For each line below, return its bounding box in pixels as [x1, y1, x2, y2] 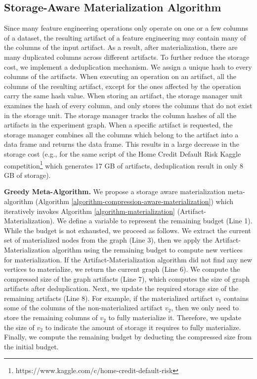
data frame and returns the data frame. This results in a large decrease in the [4, 139, 239, 149]
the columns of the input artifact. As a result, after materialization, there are [4, 42, 238, 52]
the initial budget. [4, 341, 59, 351]
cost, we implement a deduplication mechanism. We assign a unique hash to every [4, 61, 252, 72]
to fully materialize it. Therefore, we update [108, 312, 242, 323]
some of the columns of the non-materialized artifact [4, 302, 163, 313]
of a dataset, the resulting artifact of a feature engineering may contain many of [4, 32, 246, 42]
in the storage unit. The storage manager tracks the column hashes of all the [4, 110, 236, 120]
